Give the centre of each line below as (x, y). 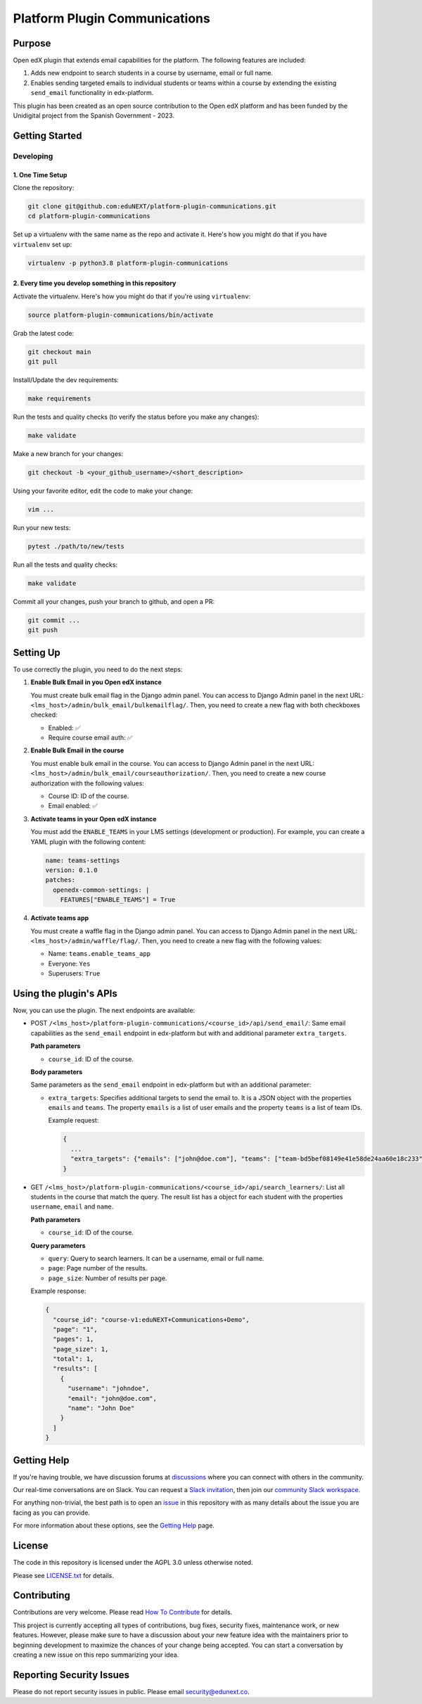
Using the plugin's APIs (65, 993)
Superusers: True (74, 973)
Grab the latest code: (43, 333)
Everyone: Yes (69, 964)
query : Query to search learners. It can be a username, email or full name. (156, 1258)
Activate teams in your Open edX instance (94, 819)
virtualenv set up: (43, 244)
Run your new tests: (42, 527)
